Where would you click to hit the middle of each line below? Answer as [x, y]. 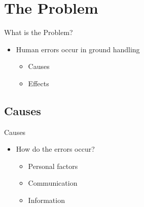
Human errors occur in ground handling [78, 49]
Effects [39, 83]
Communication [53, 183]
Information [46, 200]
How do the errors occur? [55, 149]
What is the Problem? [39, 32]
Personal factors [53, 166]
